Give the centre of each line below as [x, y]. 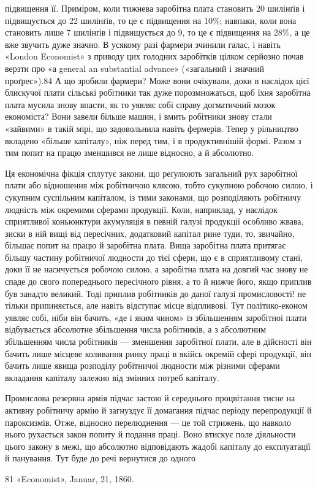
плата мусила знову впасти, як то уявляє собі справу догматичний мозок [140, 104]
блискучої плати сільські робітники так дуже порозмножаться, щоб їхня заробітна [158, 92]
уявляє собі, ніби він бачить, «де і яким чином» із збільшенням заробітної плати [156, 317]
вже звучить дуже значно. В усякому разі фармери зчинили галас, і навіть [143, 44]
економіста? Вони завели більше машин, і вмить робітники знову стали [138, 116]
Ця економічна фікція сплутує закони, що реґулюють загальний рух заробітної [151, 173]
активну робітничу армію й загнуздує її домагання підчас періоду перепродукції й [158, 410]
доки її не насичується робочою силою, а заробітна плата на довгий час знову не [157, 269]
